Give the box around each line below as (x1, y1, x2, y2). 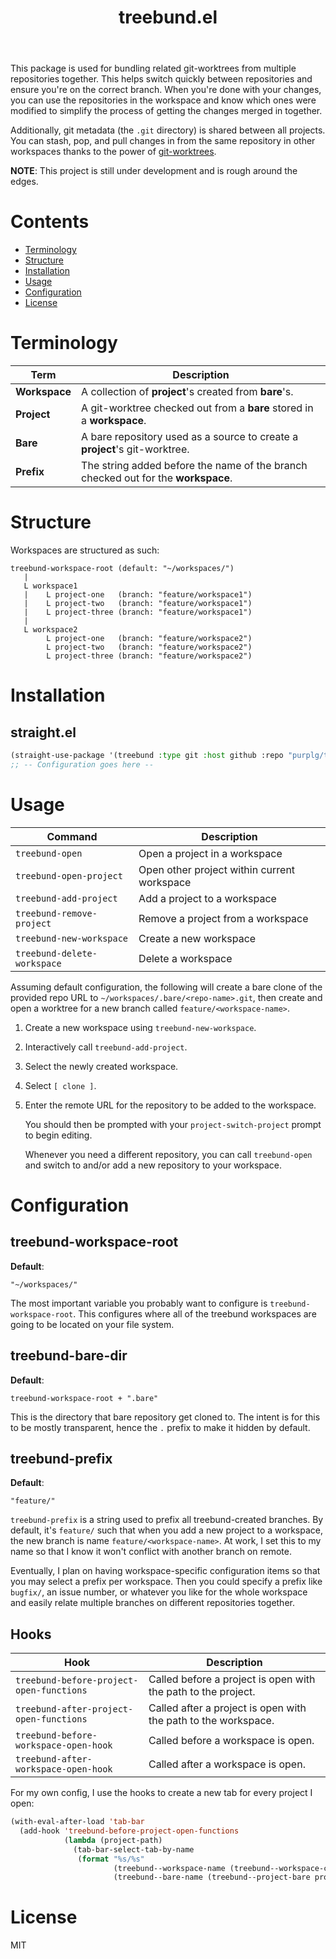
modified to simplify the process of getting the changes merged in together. (10, 105, 323, 117)
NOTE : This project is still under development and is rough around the (10, 165, 298, 177)
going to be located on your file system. (10, 1318, 175, 1330)
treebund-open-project (15, 870, 123, 881)
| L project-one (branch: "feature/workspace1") (23, 590, 253, 600)
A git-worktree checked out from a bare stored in (81, 401, 314, 415)
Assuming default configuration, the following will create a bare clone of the (10, 981, 323, 993)
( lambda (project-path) (63, 1835, 163, 1845)
